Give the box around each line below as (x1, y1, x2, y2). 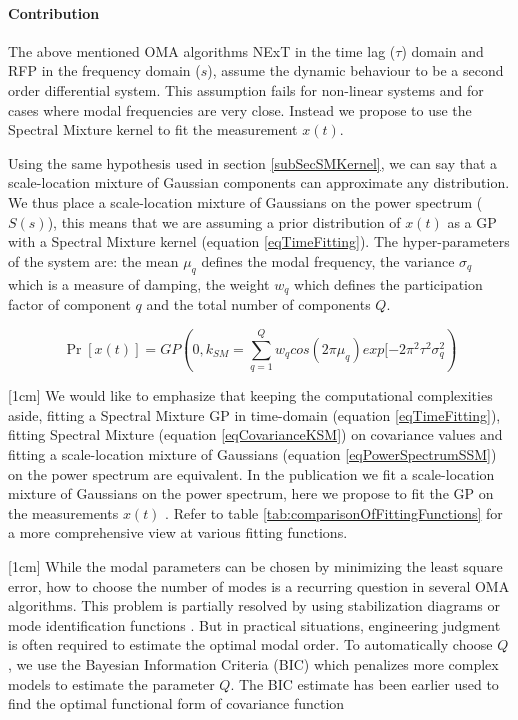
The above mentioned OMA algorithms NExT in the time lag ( (8, 40, 396, 61)
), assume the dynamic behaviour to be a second (207, 60, 504, 81)
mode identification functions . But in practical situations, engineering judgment (8, 614, 501, 635)
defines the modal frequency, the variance (201, 250, 455, 271)
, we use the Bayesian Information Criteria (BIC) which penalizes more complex (8, 654, 499, 675)
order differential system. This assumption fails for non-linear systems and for (8, 79, 484, 100)
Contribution (8, 2, 100, 23)
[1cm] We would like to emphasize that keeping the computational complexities (8, 385, 493, 406)
